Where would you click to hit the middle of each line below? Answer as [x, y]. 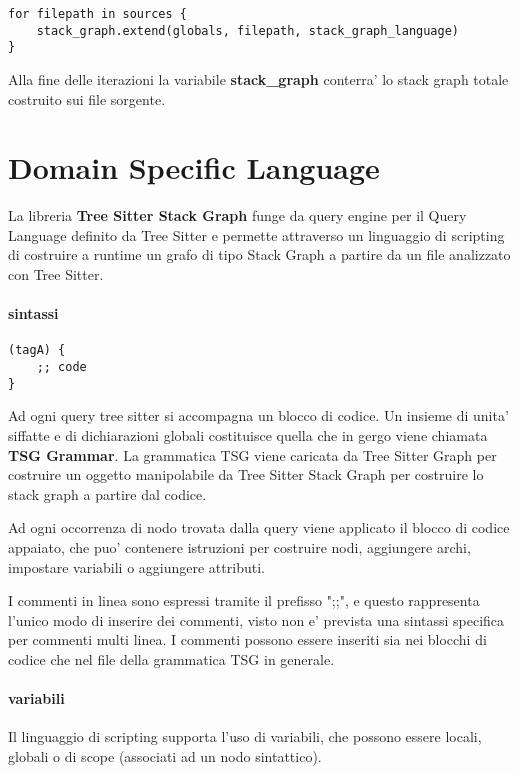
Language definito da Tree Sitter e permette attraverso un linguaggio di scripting [256, 234]
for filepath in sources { [97, 14]
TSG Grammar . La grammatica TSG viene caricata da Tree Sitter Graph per [252, 454]
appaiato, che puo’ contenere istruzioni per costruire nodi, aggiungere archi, [239, 546]
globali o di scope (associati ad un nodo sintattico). [165, 755]
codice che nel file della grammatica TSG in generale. [171, 658]
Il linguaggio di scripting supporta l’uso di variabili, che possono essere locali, [245, 736]
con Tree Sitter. [56, 274]
